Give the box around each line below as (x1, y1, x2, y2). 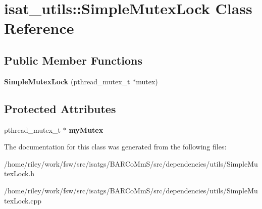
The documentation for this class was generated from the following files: (4, 141, 227, 152)
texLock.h (4, 168, 35, 179)
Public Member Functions (4, 52, 142, 68)
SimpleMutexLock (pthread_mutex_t (4, 76, 130, 86)
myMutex (69, 124, 103, 135)
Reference (4, 18, 74, 38)
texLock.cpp (4, 195, 42, 205)
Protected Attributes (4, 100, 116, 116)
